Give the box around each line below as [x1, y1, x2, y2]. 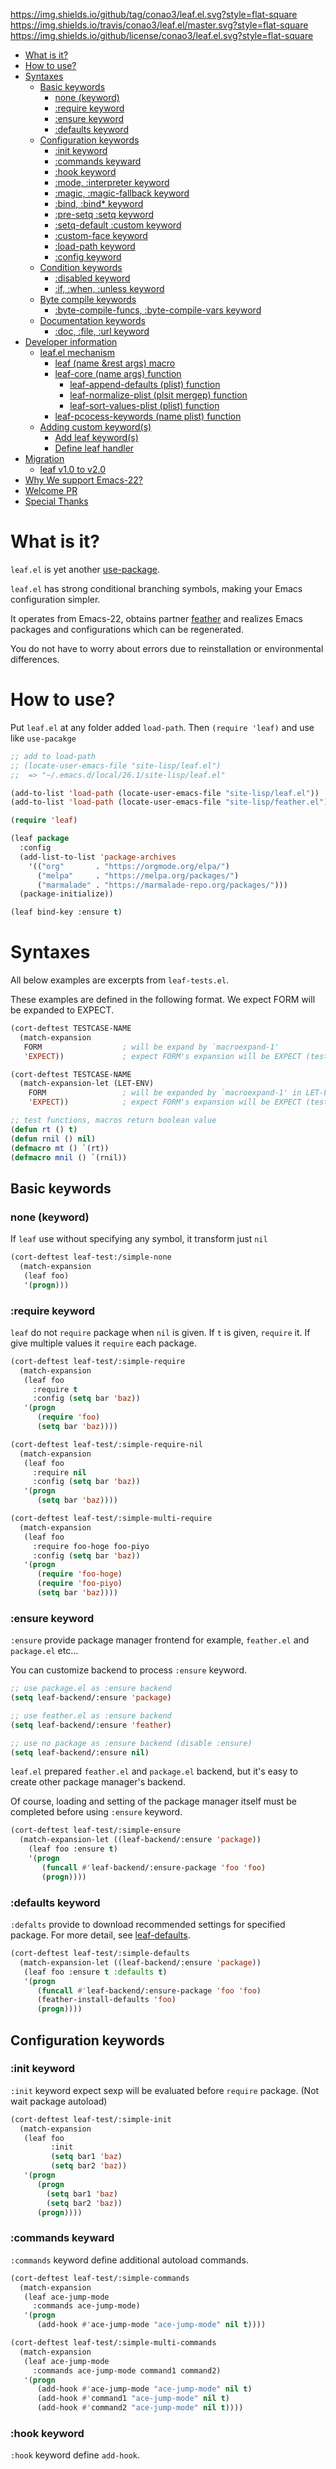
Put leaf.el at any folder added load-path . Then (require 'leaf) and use [10, 721, 315, 733]
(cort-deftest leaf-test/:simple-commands [10, 2273, 190, 2283]
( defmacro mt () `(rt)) [10, 1143, 110, 1153]
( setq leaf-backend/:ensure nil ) [10, 1747, 150, 1758]
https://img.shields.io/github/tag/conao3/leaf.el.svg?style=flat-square [10, 9, 298, 20]
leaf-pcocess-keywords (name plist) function [54, 410, 242, 422]
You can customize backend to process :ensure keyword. [10, 1664, 248, 1676]
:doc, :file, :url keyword [54, 325, 150, 337]
